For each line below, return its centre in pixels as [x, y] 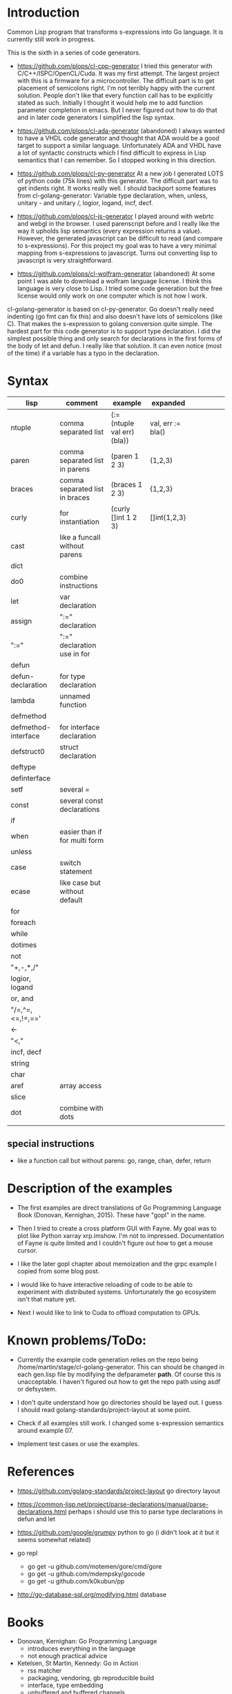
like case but [80, 882]
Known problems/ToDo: [77, 1340]
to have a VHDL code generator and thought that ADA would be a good [118, 138]
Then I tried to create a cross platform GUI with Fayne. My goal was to [117, 1228]
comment [82, 403]
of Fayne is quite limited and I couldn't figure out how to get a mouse [115, 1243]
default [71, 900]
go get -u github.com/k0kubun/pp [76, 1581]
